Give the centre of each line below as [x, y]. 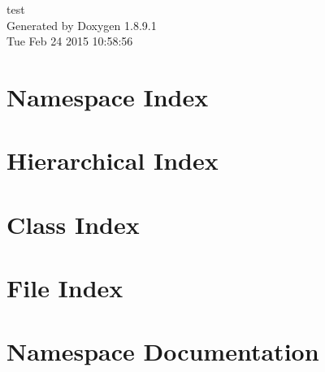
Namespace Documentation [163, 351]
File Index [65, 288]
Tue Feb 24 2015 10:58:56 [70, 41]
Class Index [73, 224]
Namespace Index [108, 96]
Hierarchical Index [113, 160]
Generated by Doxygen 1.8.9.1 [82, 25]
